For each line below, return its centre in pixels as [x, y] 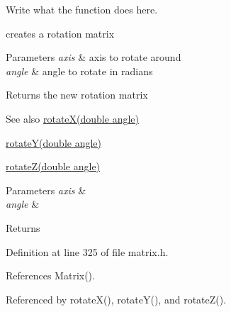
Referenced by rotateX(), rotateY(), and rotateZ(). [116, 299]
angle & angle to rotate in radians [79, 71]
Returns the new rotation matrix [77, 95]
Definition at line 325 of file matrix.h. [87, 251]
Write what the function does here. [82, 9]
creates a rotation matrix [60, 33]
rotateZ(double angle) [53, 166]
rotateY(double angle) [54, 142]
